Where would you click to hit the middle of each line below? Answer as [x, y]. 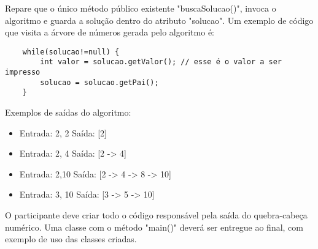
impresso [23, 72]
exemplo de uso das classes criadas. [71, 239]
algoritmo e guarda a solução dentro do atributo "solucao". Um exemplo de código [159, 20]
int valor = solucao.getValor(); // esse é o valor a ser [161, 62]
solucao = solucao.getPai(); [99, 82]
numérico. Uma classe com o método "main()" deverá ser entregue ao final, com [154, 227]
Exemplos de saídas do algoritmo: [68, 112]
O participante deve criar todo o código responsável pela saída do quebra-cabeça [156, 215]
